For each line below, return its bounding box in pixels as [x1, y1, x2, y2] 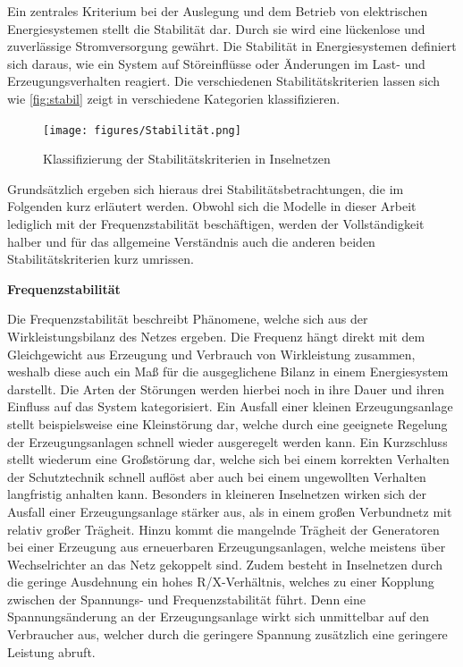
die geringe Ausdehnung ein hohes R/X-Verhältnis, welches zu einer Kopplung [7, 572, 434, 591]
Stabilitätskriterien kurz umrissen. [7, 249, 194, 268]
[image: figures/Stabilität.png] [43, 123, 241, 137]
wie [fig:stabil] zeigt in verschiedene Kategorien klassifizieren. [7, 89, 341, 107]
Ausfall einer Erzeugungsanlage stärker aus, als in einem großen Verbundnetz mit [7, 502, 452, 520]
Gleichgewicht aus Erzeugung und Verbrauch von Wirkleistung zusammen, [7, 344, 416, 363]
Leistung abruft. [7, 642, 96, 661]
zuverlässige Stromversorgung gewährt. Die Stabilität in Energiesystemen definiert [7, 37, 457, 55]
